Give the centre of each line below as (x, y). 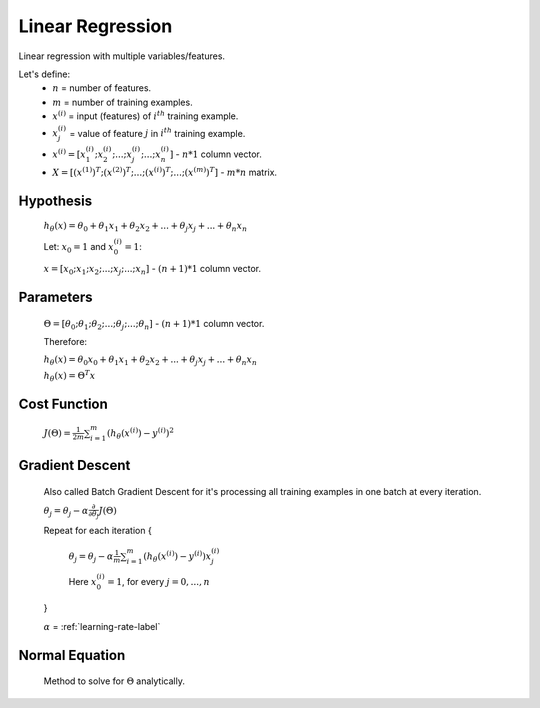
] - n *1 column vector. (215, 154)
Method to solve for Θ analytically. (114, 681)
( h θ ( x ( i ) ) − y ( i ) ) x (177, 556)
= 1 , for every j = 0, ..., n (158, 581)
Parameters (55, 297)
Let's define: (44, 74)
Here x (82, 581)
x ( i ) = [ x (69, 153)
